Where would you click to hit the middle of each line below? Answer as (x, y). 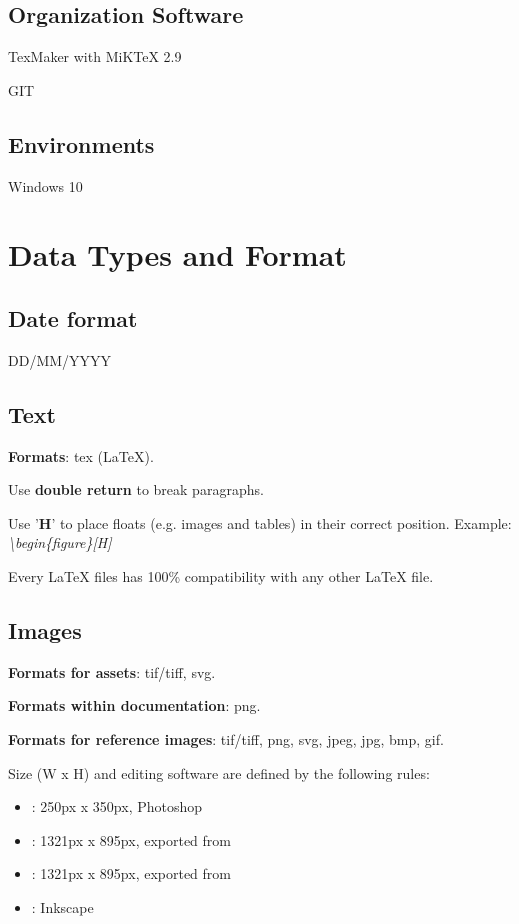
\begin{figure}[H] (60, 542)
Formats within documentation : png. (134, 705)
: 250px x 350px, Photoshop (117, 806)
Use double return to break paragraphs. (136, 489)
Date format (73, 317)
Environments (81, 143)
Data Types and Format (177, 254)
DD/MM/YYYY (60, 359)
